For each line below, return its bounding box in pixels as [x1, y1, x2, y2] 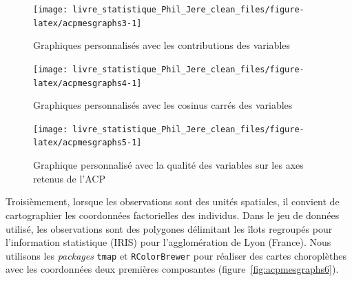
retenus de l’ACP [33, 171, 105, 185]
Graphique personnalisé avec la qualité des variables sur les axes [33, 158, 304, 172]
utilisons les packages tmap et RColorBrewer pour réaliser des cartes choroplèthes [6, 248, 346, 262]
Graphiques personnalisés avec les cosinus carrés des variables [33, 98, 293, 112]
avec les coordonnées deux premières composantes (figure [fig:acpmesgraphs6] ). [6, 262, 339, 276]
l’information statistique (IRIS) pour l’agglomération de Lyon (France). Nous [6, 235, 331, 249]
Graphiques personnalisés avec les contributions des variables [33, 38, 291, 52]
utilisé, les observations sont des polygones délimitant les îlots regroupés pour [6, 221, 333, 236]
